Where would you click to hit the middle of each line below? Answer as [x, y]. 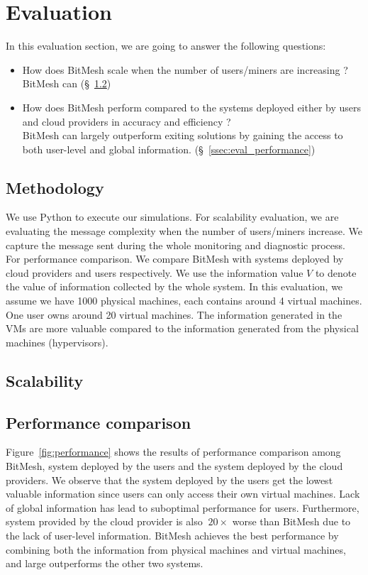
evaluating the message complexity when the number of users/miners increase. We [184, 231]
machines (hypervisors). [57, 342]
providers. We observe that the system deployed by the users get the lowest [169, 480]
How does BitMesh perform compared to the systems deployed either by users [192, 107]
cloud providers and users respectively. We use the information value [155, 272]
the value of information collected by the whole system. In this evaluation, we [174, 286]
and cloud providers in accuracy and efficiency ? [127, 121]
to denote [336, 272]
